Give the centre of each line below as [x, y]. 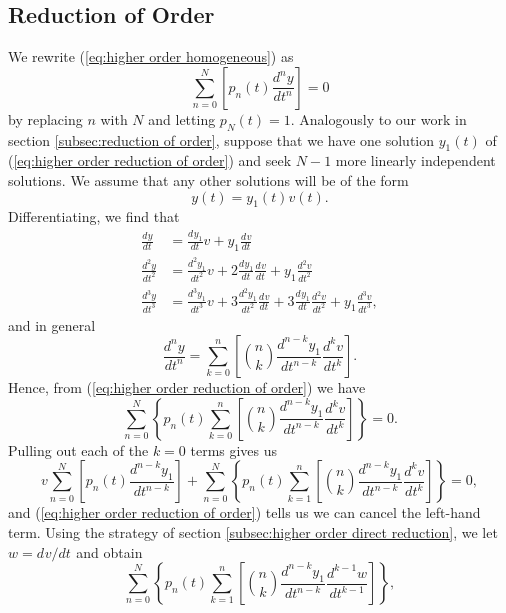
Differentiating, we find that [94, 216]
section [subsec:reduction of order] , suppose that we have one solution [221, 139]
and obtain [109, 551]
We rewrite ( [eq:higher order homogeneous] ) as [151, 56]
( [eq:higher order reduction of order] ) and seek [150, 160]
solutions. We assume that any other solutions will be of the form [208, 179]
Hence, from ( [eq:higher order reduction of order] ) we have [187, 387]
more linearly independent [415, 160]
